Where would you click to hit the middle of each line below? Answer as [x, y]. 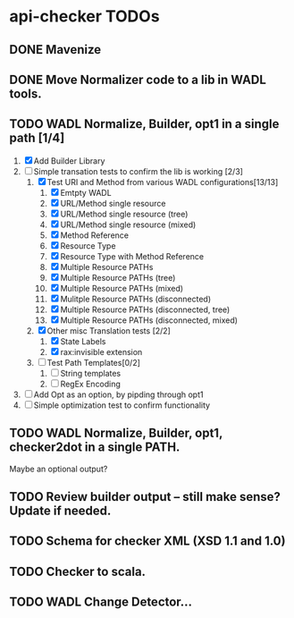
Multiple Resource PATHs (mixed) [122, 288]
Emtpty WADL [86, 192]
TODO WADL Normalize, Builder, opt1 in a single [144, 124]
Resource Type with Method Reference [132, 256]
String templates [91, 373]
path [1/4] [37, 138]
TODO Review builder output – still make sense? [145, 497]
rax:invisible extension [101, 351]
